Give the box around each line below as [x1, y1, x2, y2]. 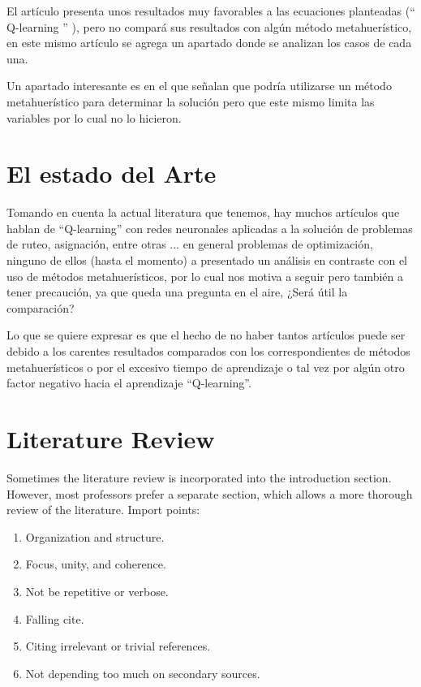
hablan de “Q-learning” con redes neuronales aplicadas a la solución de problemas [6, 219, 413, 236]
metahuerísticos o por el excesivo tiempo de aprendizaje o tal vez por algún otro [6, 358, 405, 375]
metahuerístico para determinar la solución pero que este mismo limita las [6, 93, 375, 110]
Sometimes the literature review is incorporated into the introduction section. [6, 469, 392, 486]
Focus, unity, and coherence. [25, 555, 166, 572]
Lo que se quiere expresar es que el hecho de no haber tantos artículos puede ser [6, 326, 406, 343]
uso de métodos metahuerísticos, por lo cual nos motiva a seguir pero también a [6, 267, 404, 284]
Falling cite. [25, 610, 84, 627]
